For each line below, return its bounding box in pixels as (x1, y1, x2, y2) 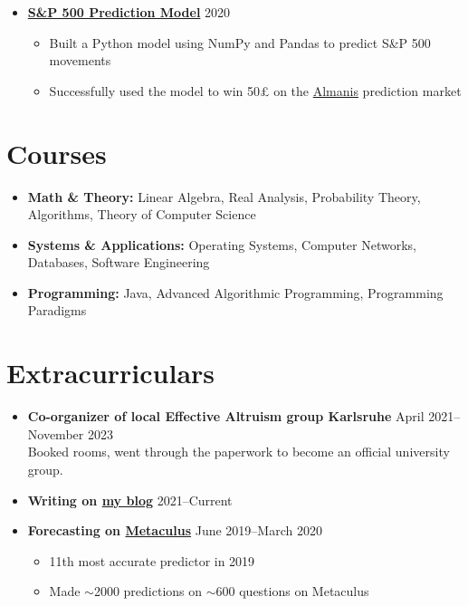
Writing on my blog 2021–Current (27, 490, 233, 509)
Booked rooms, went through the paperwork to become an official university (27, 442, 450, 461)
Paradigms (27, 301, 87, 320)
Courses (6, 134, 107, 171)
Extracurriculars (6, 354, 215, 391)
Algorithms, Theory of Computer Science (27, 205, 256, 224)
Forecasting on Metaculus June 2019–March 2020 (27, 521, 322, 540)
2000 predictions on (93, 582, 203, 601)
